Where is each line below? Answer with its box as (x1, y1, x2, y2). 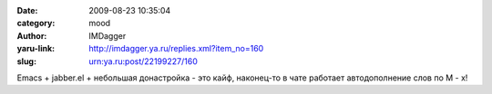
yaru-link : (16, 43, 55, 54)
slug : (16, 55, 36, 67)
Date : (16, 5, 38, 15)
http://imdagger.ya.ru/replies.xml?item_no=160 (88, 43, 264, 54)
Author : (16, 30, 47, 41)
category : (16, 18, 56, 29)
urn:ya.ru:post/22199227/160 (88, 55, 198, 67)
